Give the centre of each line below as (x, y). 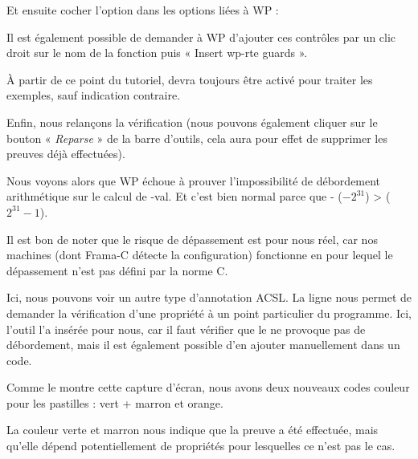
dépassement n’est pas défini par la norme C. (117, 270)
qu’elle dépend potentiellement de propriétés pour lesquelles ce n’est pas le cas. (201, 446)
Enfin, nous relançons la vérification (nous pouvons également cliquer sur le (192, 122)
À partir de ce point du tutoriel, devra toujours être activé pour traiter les (190, 79)
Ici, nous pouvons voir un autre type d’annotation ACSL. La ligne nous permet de (209, 297)
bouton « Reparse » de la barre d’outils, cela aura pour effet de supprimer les (197, 138)
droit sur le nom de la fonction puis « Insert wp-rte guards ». (157, 53)
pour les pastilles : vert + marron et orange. (115, 402)
